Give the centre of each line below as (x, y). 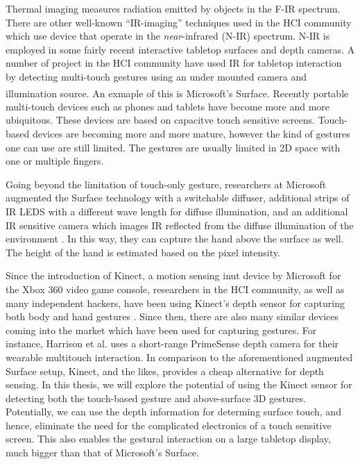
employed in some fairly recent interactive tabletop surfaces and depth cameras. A (180, 49)
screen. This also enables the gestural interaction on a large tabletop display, (168, 439)
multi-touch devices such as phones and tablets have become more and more (168, 106)
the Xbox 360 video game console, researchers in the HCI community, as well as (175, 289)
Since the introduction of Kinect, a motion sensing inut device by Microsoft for (173, 275)
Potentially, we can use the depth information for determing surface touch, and (173, 412)
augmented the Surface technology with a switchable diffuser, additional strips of (178, 198)
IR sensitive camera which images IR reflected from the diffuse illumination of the (180, 225)
